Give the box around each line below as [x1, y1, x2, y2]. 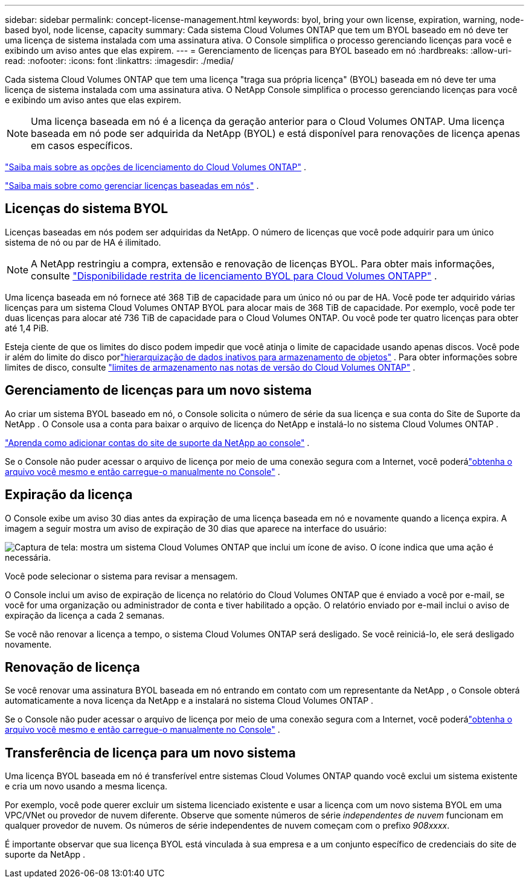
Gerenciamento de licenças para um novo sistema [5, 383, 312, 398]
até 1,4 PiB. [5, 322, 49, 333]
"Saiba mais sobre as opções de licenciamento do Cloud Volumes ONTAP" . [5, 162, 306, 172]
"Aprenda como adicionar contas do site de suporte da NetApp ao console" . [5, 437, 310, 448]
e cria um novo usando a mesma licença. [5, 781, 168, 792]
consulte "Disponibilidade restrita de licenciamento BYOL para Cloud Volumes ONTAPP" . [31, 269, 437, 282]
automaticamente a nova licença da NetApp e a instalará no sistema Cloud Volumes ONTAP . [5, 695, 374, 706]
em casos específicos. [31, 139, 133, 151]
